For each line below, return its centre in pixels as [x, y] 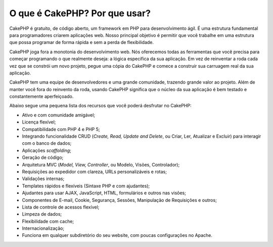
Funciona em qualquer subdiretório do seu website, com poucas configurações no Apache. [117, 235]
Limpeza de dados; [42, 214]
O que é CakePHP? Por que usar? [80, 13]
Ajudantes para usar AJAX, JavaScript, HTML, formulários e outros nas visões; [104, 193]
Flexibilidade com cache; [48, 221]
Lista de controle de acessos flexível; [61, 207]
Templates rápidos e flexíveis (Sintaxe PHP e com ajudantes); [86, 186]
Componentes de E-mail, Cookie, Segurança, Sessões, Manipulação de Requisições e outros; [119, 200]
